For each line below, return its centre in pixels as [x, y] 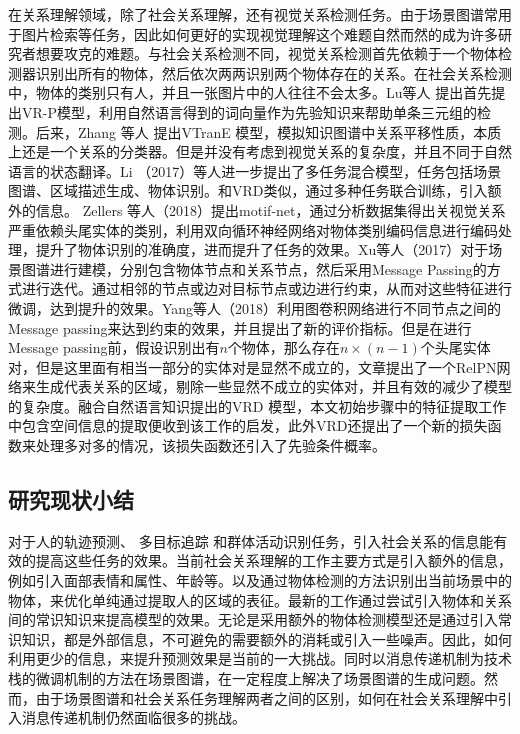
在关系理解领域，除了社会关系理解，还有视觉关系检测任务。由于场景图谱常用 [260, 14]
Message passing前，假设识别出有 [114, 347]
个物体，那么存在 [283, 347]
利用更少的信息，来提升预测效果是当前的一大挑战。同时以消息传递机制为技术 [260, 658]
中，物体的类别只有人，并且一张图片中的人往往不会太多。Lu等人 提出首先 [250, 92]
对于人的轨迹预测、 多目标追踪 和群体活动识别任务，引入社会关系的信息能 [251, 540]
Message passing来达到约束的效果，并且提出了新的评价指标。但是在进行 [240, 327]
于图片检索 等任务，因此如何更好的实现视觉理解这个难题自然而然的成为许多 [253, 33]
